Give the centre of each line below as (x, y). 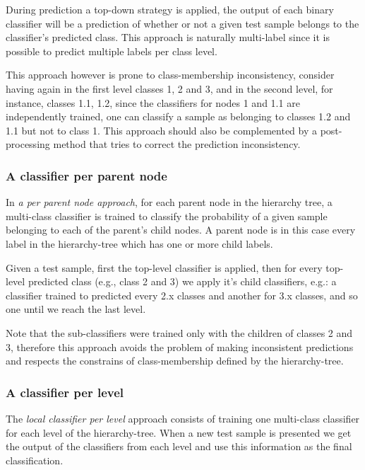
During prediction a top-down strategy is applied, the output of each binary (170, 9)
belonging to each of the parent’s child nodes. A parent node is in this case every (181, 230)
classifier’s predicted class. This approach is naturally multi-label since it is (168, 37)
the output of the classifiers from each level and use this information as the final (179, 446)
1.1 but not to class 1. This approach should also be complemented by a (162, 130)
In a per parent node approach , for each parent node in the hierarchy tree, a (169, 202)
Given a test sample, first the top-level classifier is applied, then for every (164, 267)
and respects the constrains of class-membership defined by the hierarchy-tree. (175, 361)
